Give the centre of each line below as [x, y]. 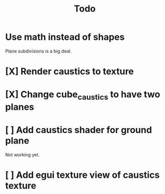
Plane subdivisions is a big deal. [38, 51]
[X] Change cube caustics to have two [83, 95]
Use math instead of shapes [65, 37]
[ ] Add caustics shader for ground [79, 130]
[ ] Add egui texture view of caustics [82, 175]
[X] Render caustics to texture [70, 72]
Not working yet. [22, 155]
